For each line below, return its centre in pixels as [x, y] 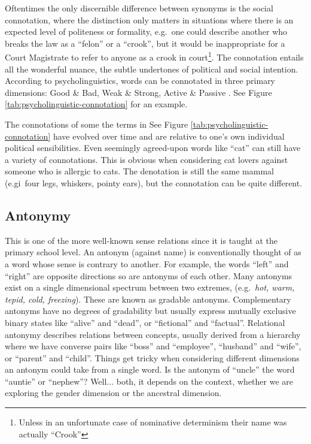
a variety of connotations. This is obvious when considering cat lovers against [147, 159]
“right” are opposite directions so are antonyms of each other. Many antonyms [149, 275]
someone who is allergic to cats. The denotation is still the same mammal [139, 171]
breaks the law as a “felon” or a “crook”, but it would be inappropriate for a [145, 43]
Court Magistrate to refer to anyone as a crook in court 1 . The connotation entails [154, 56]
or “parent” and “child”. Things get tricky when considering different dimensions [152, 357]
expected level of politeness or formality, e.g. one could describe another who [146, 31]
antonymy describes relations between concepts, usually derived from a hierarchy [153, 334]
